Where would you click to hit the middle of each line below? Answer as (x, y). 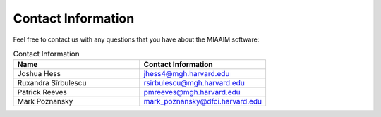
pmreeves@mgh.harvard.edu (192, 92)
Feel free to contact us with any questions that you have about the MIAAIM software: (136, 39)
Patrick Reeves (42, 92)
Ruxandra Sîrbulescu (52, 83)
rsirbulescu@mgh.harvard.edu (194, 83)
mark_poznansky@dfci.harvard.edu (203, 101)
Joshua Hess (39, 74)
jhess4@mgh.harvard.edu (187, 74)
